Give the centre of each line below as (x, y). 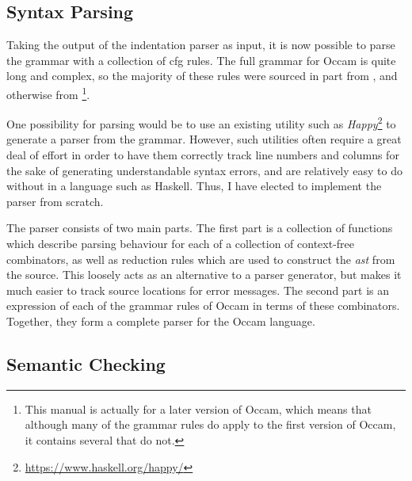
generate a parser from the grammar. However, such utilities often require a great (204, 139)
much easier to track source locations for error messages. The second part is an (198, 290)
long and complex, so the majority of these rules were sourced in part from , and (202, 76)
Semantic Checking (86, 364)
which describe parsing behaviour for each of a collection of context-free (181, 244)
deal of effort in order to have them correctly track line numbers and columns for (203, 155)
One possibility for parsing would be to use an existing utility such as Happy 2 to (201, 122)
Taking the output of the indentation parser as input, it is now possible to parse (201, 45)
